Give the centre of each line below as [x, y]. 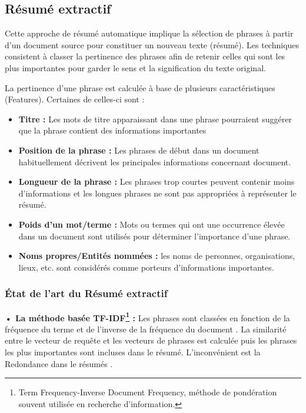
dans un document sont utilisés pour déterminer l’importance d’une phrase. [154, 236]
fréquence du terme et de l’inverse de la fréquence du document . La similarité [146, 329]
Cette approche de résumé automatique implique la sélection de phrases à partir [149, 33]
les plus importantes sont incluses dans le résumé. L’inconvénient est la [133, 352]
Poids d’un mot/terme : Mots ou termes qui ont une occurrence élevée [152, 224]
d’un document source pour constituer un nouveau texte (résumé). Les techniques [152, 44]
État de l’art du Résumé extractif [86, 293]
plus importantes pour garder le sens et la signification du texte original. [135, 67]
